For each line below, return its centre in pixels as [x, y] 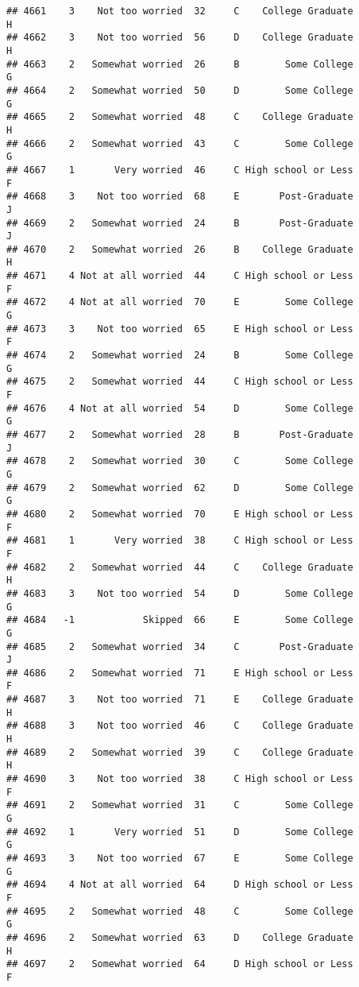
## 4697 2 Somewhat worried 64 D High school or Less [180, 964]
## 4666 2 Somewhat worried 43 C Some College [180, 143]
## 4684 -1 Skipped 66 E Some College [180, 620]
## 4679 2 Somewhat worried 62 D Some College [180, 488]
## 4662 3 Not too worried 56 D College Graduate [180, 38]
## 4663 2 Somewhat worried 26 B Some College [180, 64]
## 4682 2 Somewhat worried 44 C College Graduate [180, 567]
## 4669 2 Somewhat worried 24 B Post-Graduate [180, 223]
